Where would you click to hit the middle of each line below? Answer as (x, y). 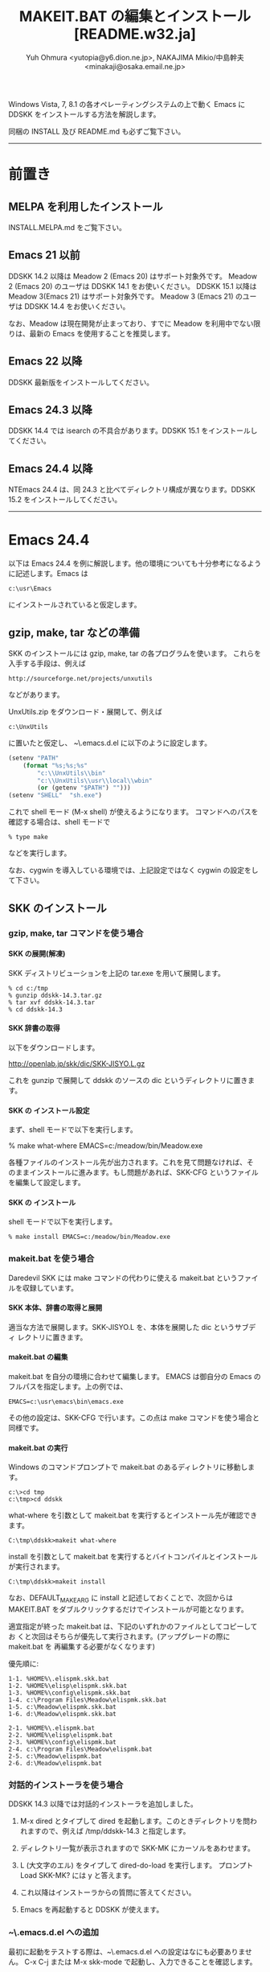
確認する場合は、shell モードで (59, 822)
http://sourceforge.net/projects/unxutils (80, 678)
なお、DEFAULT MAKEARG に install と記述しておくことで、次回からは (121, 1599)
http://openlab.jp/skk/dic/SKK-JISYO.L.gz (77, 1064)
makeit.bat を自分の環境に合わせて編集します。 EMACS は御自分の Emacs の (135, 1377)
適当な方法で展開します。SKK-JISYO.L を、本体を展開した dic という (122, 1327)
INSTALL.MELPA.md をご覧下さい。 (67, 227)
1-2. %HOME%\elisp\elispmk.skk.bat (68, 1686)
